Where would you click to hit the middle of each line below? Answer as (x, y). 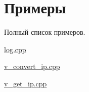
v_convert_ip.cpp (32, 66)
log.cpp (15, 49)
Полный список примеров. (45, 32)
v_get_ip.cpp (26, 83)
